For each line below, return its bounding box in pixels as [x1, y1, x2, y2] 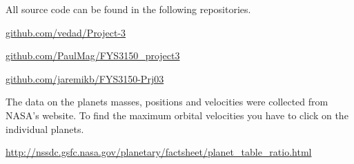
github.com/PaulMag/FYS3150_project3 [6, 48, 180, 63]
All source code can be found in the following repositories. [6, 2, 251, 16]
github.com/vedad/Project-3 [6, 25, 126, 39]
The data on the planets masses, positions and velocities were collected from [6, 94, 328, 109]
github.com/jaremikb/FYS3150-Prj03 [6, 71, 164, 85]
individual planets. [6, 121, 84, 136]
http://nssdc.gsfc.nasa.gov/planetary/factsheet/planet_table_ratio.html [6, 145, 312, 159]
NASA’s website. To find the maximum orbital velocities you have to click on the [6, 107, 348, 122]
